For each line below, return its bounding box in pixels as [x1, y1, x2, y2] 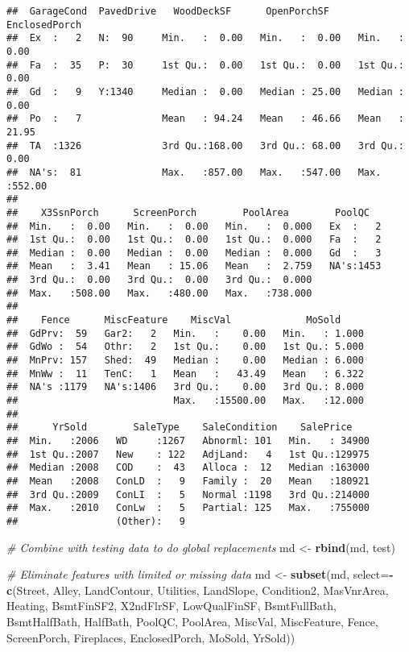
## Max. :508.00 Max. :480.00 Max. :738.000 [6, 287, 312, 299]
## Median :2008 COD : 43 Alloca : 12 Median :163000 [6, 462, 370, 474]
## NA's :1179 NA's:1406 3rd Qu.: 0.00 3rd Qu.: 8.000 [6, 381, 364, 393]
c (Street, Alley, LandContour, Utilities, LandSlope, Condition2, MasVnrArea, [6, 581, 389, 598]
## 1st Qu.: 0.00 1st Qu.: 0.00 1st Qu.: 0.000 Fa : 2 [6, 234, 382, 246]
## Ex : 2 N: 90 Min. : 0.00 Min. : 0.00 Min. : [6, 32, 404, 44]
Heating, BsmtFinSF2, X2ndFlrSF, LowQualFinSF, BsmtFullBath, [6, 597, 337, 614]
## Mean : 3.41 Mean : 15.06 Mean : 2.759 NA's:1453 [6, 260, 382, 272]
